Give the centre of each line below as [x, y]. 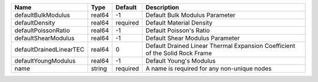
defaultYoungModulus [45, 61]
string [99, 69]
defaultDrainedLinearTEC [49, 49]
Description [162, 7]
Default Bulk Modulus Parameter [190, 15]
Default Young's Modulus [180, 61]
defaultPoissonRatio [42, 30]
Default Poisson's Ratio [178, 30]
